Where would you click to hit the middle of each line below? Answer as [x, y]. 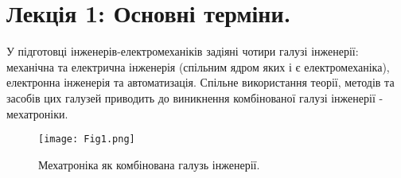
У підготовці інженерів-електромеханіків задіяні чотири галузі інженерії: [183, 51]
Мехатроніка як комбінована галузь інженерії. [149, 164]
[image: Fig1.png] [87, 139]
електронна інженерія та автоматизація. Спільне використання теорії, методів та [200, 82]
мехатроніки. [37, 113]
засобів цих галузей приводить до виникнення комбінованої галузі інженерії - [195, 97]
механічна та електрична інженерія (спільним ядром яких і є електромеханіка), [198, 66]
